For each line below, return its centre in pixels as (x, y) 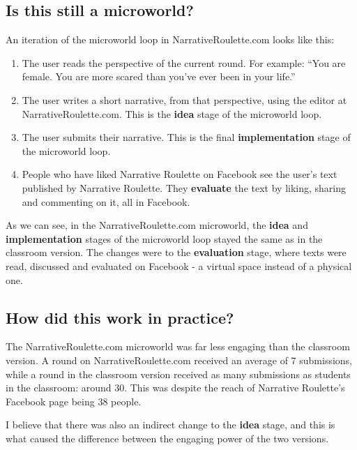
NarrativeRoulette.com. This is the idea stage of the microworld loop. (172, 113)
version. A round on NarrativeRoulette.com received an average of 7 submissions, (179, 360)
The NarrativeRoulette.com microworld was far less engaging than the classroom (178, 346)
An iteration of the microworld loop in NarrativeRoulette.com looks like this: (170, 39)
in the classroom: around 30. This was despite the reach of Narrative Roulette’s (175, 388)
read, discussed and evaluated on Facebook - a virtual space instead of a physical (179, 265)
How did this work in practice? (120, 317)
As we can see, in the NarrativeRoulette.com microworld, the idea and (157, 225)
